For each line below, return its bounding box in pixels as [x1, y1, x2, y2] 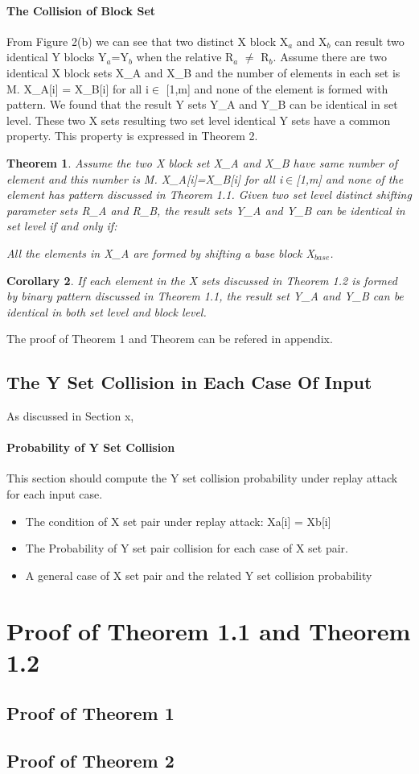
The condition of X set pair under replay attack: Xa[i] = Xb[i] [25, 512, 331, 529]
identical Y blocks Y [6, 48, 107, 65]
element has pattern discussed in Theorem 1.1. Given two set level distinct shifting [6, 186, 412, 203]
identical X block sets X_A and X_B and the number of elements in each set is [6, 64, 401, 81]
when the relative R [136, 48, 234, 65]
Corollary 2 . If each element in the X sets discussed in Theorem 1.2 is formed [6, 271, 397, 288]
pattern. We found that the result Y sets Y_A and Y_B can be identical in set [6, 96, 398, 113]
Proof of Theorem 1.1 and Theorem [6, 614, 411, 647]
